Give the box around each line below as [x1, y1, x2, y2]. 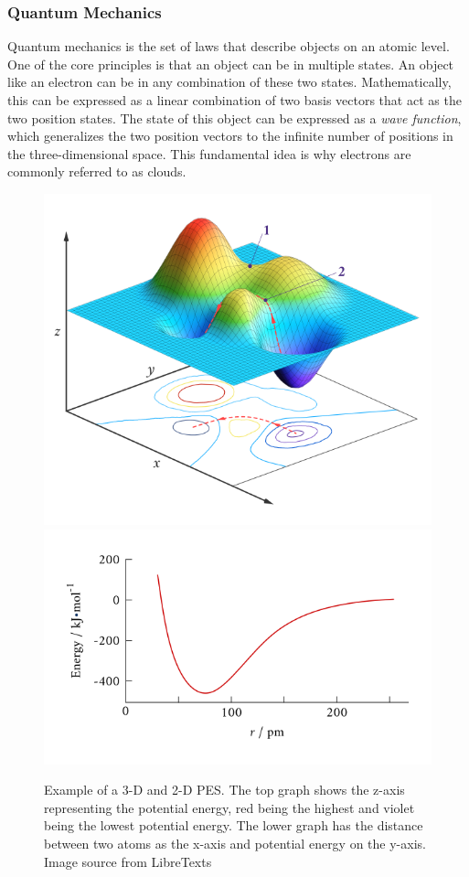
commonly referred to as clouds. [7, 162, 187, 181]
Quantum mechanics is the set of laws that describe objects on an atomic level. [7, 37, 450, 56]
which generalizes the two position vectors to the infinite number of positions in [7, 126, 453, 145]
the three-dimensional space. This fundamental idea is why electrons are [7, 144, 411, 163]
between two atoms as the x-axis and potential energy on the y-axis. [44, 834, 426, 853]
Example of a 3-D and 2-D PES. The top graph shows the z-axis [44, 780, 405, 799]
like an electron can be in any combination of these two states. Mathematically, [7, 72, 452, 91]
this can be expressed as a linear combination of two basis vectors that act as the [7, 91, 462, 109]
